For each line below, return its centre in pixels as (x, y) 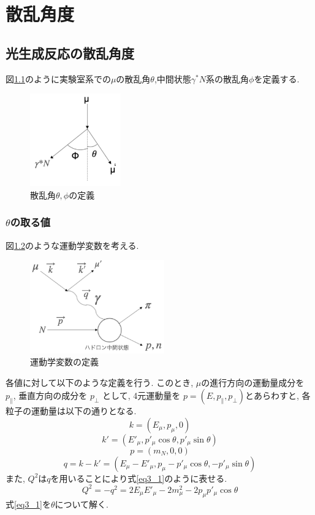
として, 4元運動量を (142, 395)
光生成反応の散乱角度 (70, 53)
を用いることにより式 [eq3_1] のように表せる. (139, 478)
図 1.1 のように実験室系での (58, 78)
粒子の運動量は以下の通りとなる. (71, 411)
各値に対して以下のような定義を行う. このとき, (100, 382)
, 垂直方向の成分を (50, 395)
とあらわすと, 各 (278, 395)
